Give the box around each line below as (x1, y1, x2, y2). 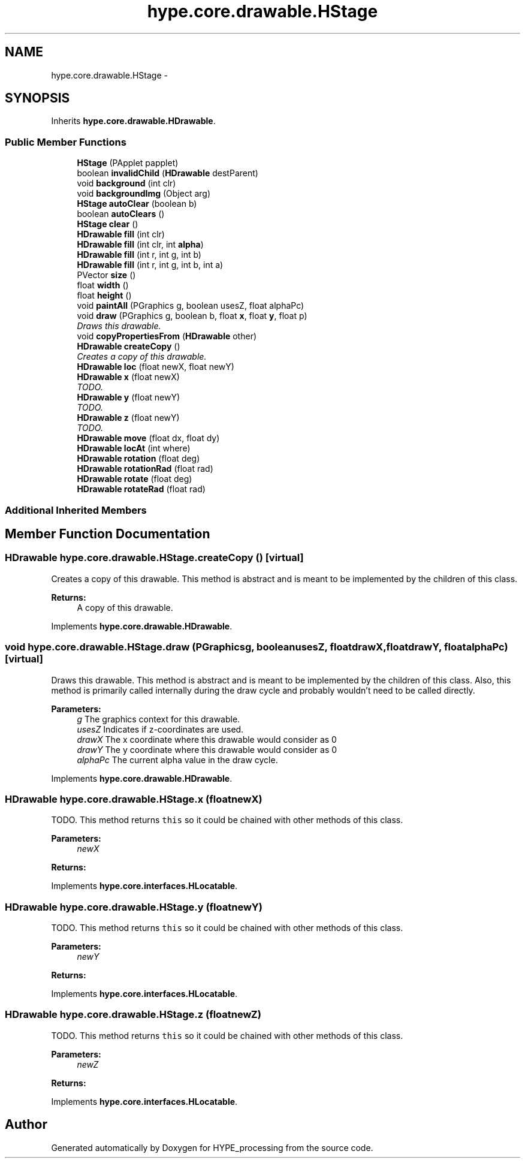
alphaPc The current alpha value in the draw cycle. (77, 754, 278, 765)
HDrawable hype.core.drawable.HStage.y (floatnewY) (5, 900, 262, 913)
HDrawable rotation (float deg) (77, 453, 200, 464)
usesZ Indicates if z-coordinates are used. (77, 724, 244, 734)
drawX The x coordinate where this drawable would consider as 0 (77, 734, 337, 745)
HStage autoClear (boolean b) (77, 198, 197, 209)
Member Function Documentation (5, 526, 210, 541)
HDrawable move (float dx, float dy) (77, 433, 220, 444)
